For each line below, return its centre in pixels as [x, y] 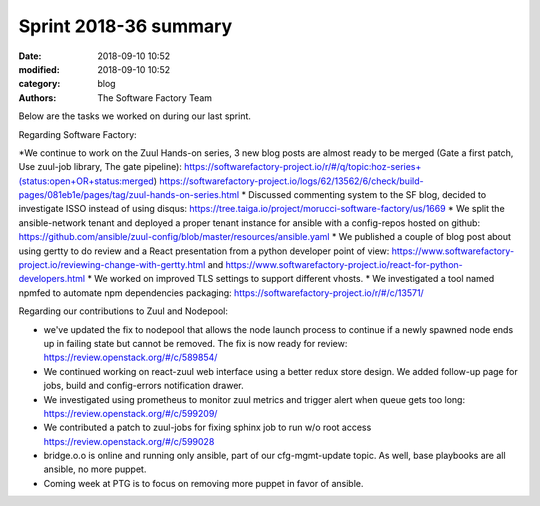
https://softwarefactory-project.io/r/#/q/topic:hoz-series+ [302, 167]
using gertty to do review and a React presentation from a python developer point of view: [204, 251]
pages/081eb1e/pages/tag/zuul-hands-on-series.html [129, 195]
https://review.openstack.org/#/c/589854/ [130, 357]
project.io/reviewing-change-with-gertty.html [112, 265]
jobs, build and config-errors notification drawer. [143, 386]
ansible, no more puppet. [95, 469]
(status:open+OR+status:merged [86, 181]
